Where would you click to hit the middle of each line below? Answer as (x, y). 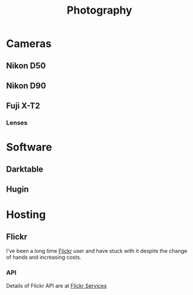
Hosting (26, 215)
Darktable (25, 169)
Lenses (17, 123)
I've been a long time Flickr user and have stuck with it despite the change (97, 251)
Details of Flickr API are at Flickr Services (57, 286)
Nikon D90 (26, 86)
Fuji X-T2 (23, 106)
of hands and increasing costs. (44, 257)
